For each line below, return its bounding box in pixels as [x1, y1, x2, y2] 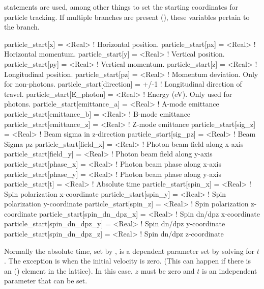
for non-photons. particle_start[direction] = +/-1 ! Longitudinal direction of [4, 78, 242, 89]
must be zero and [140, 265, 195, 276]
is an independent [202, 265, 257, 276]
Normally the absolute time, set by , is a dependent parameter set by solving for [4, 245, 255, 256]
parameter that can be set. [4, 275, 87, 286]
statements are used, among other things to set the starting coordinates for [4, 2, 238, 12]
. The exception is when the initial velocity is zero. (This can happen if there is [4, 255, 251, 266]
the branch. [4, 21, 40, 32]
